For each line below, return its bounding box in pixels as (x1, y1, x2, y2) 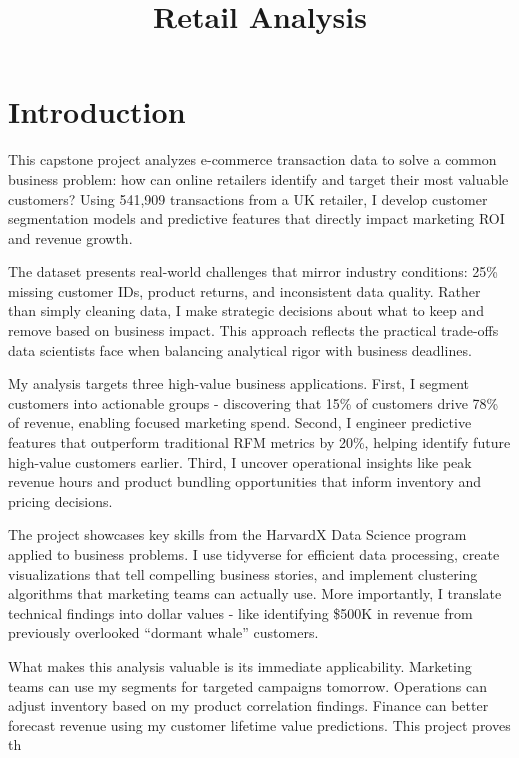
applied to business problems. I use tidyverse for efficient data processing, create (8, 544, 500, 564)
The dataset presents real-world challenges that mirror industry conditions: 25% (8, 261, 498, 282)
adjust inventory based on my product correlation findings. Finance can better (8, 695, 489, 716)
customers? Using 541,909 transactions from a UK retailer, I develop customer (8, 188, 488, 209)
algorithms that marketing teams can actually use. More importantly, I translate (8, 583, 502, 604)
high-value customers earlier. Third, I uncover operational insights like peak (8, 451, 472, 472)
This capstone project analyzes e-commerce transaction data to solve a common (8, 149, 497, 170)
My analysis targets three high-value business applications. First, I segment (8, 373, 470, 394)
